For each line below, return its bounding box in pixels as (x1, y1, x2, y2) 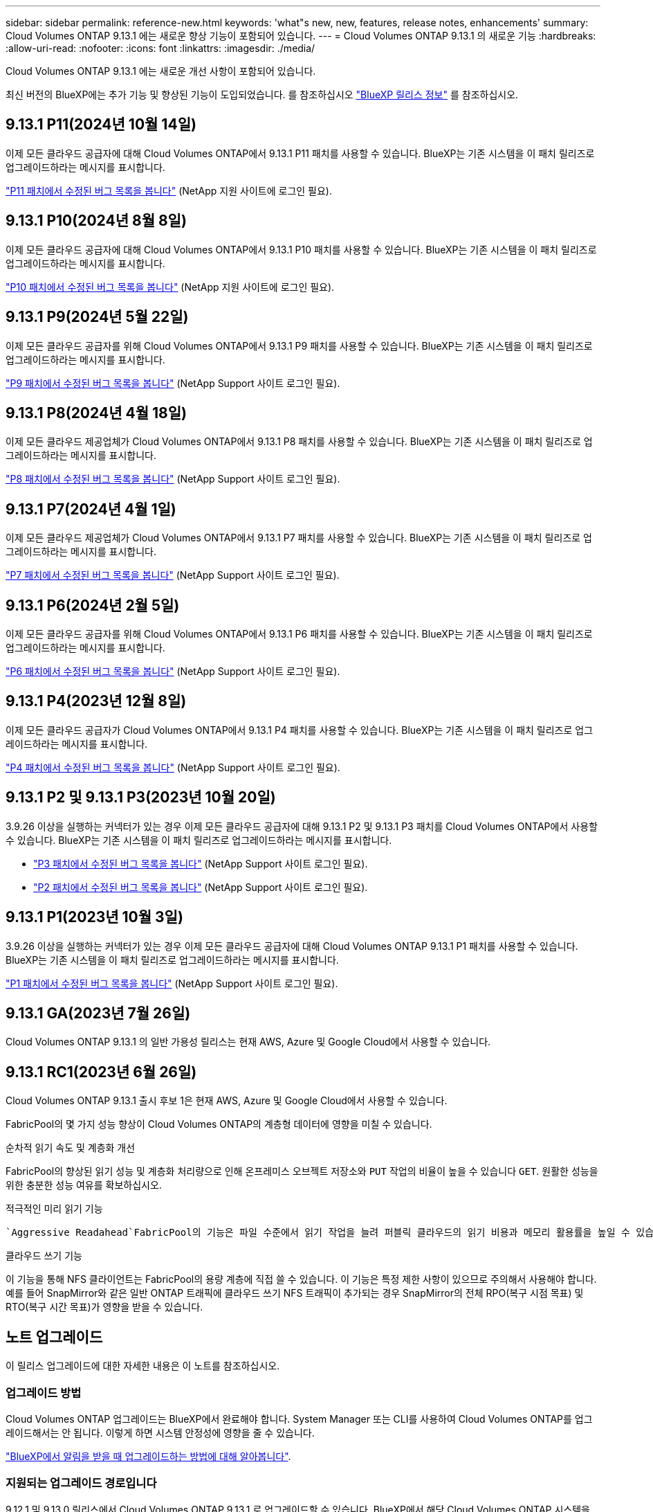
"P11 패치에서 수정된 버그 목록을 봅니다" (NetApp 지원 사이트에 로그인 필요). (6, 184, 332, 197)
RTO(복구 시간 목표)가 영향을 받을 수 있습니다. (6, 1301, 203, 1313)
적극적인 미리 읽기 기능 (6, 1203, 103, 1215)
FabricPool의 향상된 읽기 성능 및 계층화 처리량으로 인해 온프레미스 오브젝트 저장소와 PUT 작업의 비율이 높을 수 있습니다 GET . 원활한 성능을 (6, 1165, 598, 1178)
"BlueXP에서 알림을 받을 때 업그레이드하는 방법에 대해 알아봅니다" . (6, 1450, 291, 1462)
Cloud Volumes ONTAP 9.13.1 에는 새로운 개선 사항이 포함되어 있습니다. (6, 65, 316, 77)
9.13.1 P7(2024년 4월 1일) (6, 500, 176, 518)
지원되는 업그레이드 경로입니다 (6, 1476, 157, 1491)
